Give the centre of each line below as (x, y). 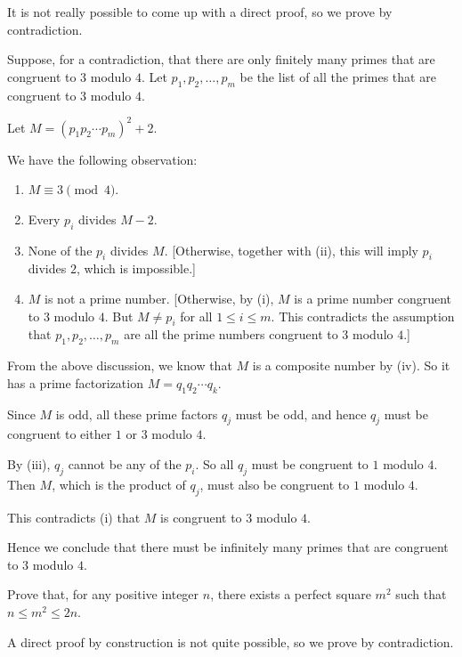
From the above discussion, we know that (120, 365)
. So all (215, 464)
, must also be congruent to (275, 484)
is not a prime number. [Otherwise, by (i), (159, 299)
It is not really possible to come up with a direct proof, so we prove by (200, 12)
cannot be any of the (125, 464)
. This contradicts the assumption (363, 316)
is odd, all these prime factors (137, 414)
